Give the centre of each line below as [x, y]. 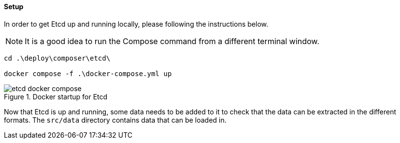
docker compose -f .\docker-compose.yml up [88, 73]
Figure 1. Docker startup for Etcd [56, 96]
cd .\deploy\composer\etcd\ [57, 58]
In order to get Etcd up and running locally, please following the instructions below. [136, 24]
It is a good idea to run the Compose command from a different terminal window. [172, 41]
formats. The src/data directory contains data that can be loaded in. [115, 120]
